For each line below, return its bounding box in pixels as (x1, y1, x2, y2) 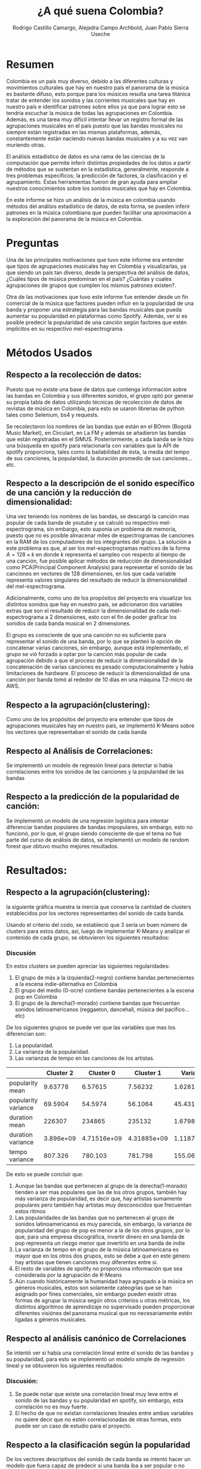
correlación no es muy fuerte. (14, 1403, 89, 1410)
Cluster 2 (46, 1069, 74, 1077)
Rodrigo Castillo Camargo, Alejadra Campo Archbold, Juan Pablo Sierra (12, 24, 189, 31)
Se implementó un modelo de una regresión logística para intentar (6, 817, 169, 824)
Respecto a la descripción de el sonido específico (6, 478, 195, 489)
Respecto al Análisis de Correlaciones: (6, 746, 154, 756)
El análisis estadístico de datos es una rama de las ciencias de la (6, 153, 166, 160)
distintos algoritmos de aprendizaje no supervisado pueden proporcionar (14, 1303, 195, 1310)
